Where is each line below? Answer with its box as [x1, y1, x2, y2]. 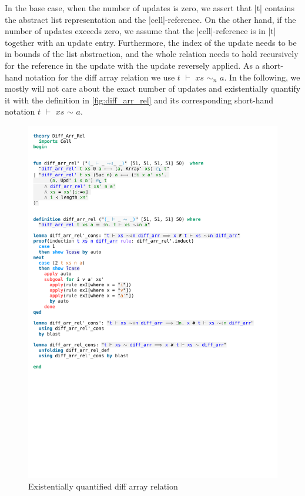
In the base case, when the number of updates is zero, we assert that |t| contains [5, 2, 294, 14]
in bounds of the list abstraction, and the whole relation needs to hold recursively [5, 48, 299, 60]
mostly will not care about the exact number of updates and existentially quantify [5, 82, 301, 95]
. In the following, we [224, 71, 300, 83]
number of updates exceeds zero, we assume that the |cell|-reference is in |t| [5, 25, 276, 37]
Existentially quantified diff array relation [28, 480, 178, 492]
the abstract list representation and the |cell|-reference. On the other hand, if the [5, 13, 296, 25]
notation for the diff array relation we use [25, 71, 175, 83]
